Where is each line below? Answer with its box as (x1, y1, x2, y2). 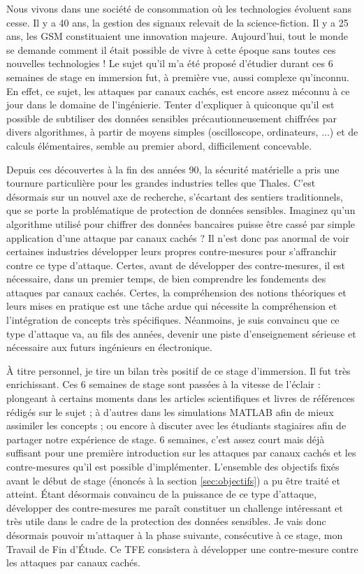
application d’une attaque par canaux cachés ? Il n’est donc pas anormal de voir (6, 230, 349, 245)
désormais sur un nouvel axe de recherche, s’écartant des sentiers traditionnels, (6, 189, 343, 203)
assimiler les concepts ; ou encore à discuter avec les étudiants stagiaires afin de (6, 418, 347, 433)
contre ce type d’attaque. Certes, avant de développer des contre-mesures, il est (6, 257, 346, 272)
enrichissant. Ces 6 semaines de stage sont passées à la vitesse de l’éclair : (6, 377, 321, 392)
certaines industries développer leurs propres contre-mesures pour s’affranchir (6, 244, 337, 259)
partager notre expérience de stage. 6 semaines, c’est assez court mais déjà (6, 431, 325, 446)
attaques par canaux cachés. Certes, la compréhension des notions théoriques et (6, 285, 347, 299)
